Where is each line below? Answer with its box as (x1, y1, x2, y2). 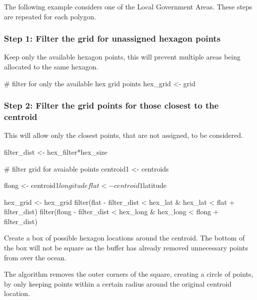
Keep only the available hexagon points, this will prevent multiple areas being (4, 52, 241, 62)
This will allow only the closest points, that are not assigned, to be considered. (4, 130, 243, 140)
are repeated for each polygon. (4, 11, 96, 21)
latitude (143, 180, 167, 190)
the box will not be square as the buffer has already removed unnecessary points (4, 242, 248, 253)
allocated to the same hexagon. (4, 61, 98, 71)
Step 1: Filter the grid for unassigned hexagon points (4, 32, 221, 45)
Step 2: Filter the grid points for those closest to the (4, 99, 219, 112)
